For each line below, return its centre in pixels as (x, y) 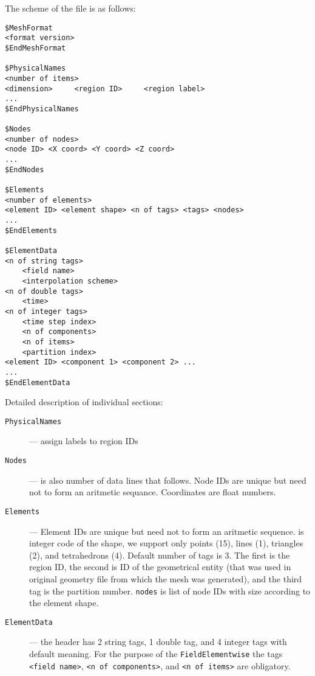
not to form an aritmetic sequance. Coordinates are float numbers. (153, 492)
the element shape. (64, 603)
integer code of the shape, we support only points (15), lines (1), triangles (166, 543)
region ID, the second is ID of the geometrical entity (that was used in (160, 567)
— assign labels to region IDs (84, 441)
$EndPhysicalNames (42, 109)
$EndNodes (25, 169)
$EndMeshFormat (36, 48)
